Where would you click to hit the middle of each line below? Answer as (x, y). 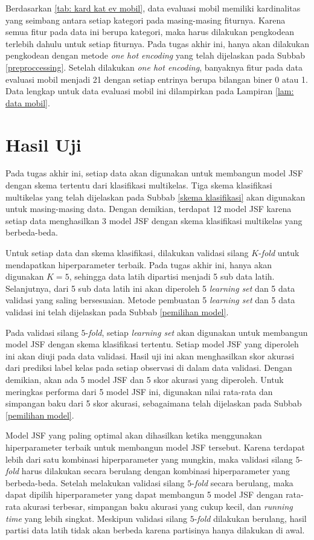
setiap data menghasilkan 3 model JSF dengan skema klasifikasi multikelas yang (154, 220)
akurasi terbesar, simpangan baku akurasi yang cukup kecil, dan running (158, 506)
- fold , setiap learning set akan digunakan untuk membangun (197, 332)
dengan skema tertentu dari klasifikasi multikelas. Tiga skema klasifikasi (139, 185)
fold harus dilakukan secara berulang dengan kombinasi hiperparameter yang (148, 471)
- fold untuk (279, 253)
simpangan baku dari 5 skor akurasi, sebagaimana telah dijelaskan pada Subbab (154, 403)
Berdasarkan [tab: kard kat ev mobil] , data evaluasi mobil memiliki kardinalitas (153, 8)
